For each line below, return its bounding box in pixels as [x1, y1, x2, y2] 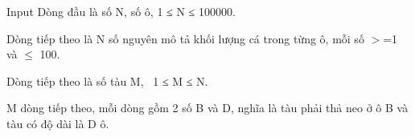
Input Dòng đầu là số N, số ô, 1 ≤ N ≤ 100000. [6, 3, 236, 19]
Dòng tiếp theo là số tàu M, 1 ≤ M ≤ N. [6, 72, 208, 89]
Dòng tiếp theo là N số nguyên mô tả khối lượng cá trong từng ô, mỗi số [6, 30, 364, 46]
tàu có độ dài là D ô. [6, 115, 109, 131]
